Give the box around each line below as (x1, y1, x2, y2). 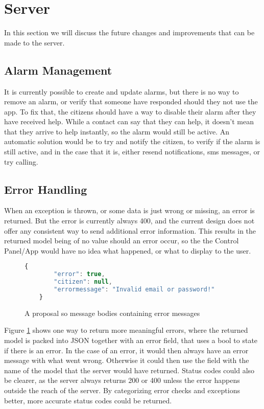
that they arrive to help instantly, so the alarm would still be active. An (4, 126, 229, 137)
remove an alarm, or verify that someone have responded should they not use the (4, 96, 258, 107)
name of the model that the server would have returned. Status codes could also (4, 365, 255, 375)
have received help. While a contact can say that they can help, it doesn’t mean (4, 116, 254, 127)
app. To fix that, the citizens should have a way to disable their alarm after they (4, 106, 256, 117)
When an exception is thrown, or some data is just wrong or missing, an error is (4, 205, 255, 216)
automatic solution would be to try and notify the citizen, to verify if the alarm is (4, 136, 260, 147)
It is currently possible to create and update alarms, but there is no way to (4, 86, 239, 97)
